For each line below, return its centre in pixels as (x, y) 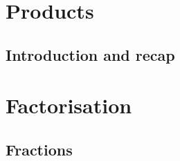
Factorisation (69, 105)
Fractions (39, 149)
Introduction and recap (90, 54)
